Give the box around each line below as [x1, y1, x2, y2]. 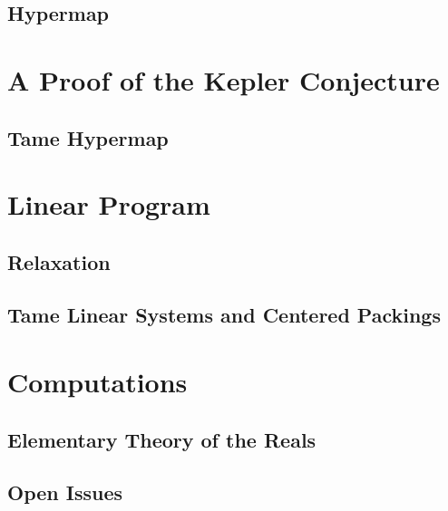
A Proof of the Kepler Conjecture [7, 61, 440, 98]
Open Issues [7, 478, 123, 506]
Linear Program [7, 186, 210, 223]
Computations [7, 363, 188, 400]
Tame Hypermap [7, 123, 169, 151]
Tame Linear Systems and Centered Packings [7, 301, 441, 329]
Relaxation [7, 247, 111, 275]
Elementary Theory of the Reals [7, 425, 317, 453]
